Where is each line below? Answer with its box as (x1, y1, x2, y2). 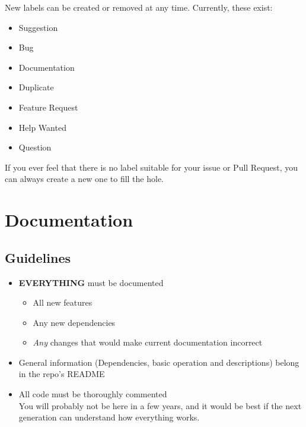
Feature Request (18, 101, 78, 113)
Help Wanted (18, 121, 66, 133)
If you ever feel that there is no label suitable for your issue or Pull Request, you (5, 161, 298, 173)
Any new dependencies (33, 316, 116, 328)
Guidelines (5, 248, 71, 266)
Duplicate (18, 81, 54, 93)
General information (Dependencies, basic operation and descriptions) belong (18, 356, 299, 368)
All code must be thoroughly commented (18, 388, 167, 400)
